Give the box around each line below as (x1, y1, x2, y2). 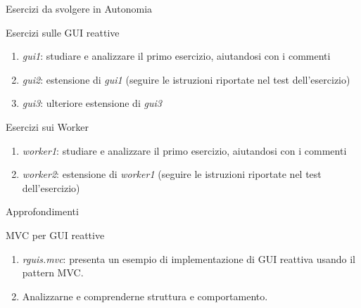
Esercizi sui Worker (6, 119, 89, 134)
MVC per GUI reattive (6, 227, 105, 242)
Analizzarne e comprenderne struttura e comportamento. (22, 288, 268, 303)
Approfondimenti (6, 204, 79, 219)
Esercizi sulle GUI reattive (6, 25, 120, 39)
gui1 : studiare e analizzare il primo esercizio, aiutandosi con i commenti (22, 49, 331, 63)
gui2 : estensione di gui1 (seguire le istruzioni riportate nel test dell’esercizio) (22, 72, 350, 86)
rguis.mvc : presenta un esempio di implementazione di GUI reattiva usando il (22, 251, 355, 266)
